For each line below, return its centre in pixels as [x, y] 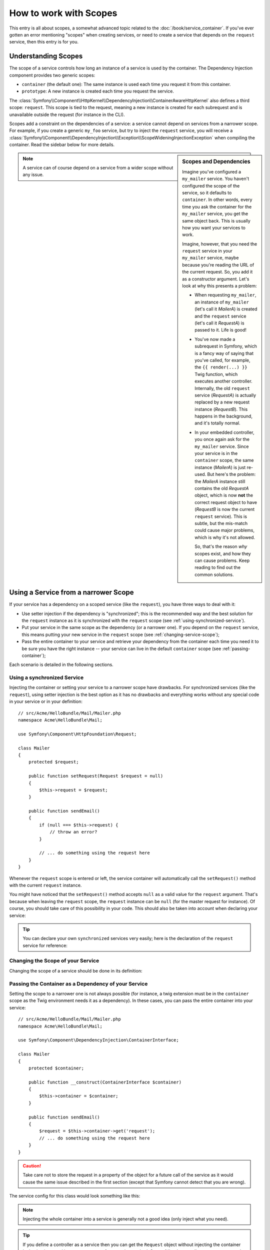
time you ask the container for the [217, 206]
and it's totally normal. [217, 423]
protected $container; [56, 1068]
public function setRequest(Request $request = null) [96, 776]
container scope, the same [224, 460]
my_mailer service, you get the [215, 214]
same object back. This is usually [216, 220]
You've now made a [215, 339]
